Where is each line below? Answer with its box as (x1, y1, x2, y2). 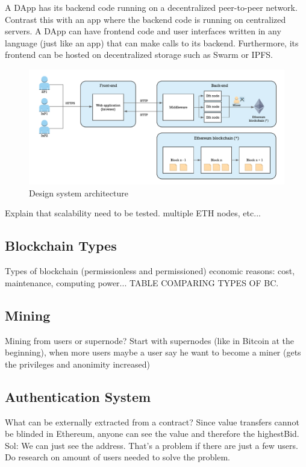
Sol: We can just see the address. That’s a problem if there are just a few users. (5, 439, 298, 451)
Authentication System (5, 387, 151, 406)
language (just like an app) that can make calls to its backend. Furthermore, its (5, 36, 299, 49)
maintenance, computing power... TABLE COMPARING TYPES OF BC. (5, 276, 279, 289)
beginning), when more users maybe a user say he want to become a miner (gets (5, 346, 301, 359)
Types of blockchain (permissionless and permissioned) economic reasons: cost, (5, 265, 295, 277)
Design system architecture (29, 186, 128, 199)
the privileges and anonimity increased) (5, 357, 150, 370)
